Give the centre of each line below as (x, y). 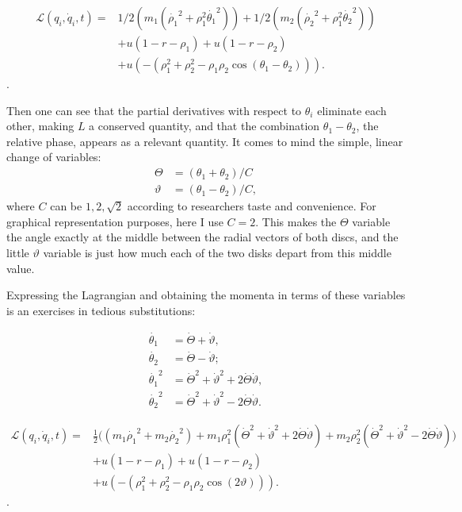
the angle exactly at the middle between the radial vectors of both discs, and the (202, 237)
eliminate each (352, 110)
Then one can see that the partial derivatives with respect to (154, 110)
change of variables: (54, 157)
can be (66, 206)
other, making (40, 126)
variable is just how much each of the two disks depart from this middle (217, 252)
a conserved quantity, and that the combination (204, 126)
